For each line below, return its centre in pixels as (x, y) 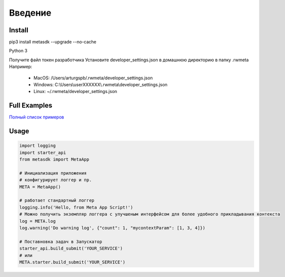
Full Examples (31, 105)
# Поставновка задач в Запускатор (61, 242)
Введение (30, 13)
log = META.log (37, 221)
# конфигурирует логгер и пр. (56, 180)
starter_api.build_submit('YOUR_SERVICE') (71, 249)
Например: (21, 67)
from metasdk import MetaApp (54, 160)
